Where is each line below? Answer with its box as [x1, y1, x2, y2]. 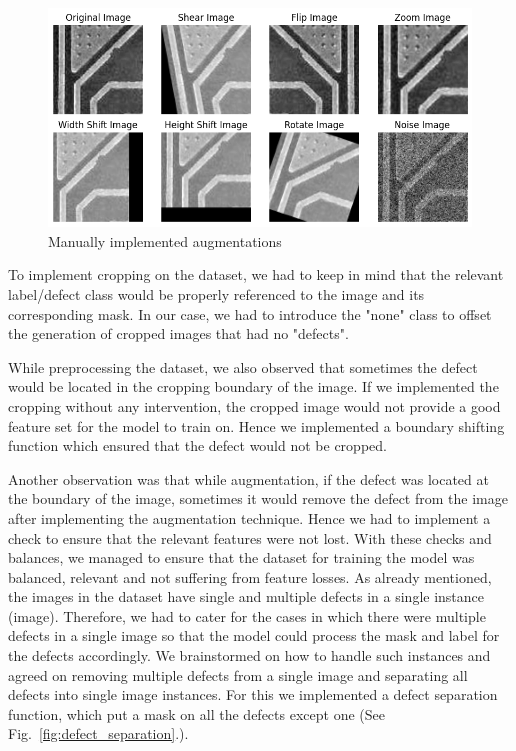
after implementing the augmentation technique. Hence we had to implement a [8, 507, 491, 528]
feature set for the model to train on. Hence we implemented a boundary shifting [8, 415, 505, 436]
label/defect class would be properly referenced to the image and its [8, 283, 425, 304]
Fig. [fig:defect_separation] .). [8, 723, 189, 744]
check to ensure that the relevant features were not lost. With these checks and [8, 527, 492, 548]
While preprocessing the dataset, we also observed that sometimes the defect [8, 356, 478, 377]
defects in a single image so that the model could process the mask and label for [8, 625, 500, 646]
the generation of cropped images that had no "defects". [8, 323, 349, 344]
